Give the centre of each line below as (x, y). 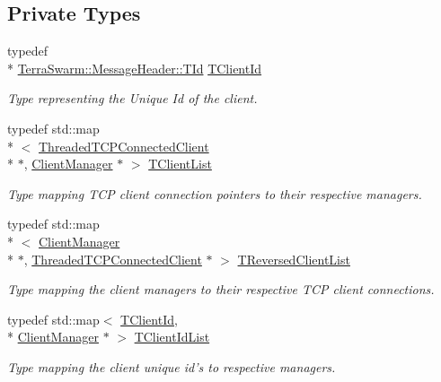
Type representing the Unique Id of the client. (132, 98)
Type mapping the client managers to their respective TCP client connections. (221, 289)
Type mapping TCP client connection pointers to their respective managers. (215, 193)
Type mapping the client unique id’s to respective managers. (172, 366)
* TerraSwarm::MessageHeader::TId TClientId (135, 68)
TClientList (180, 164)
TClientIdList (172, 337)
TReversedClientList (294, 259)
